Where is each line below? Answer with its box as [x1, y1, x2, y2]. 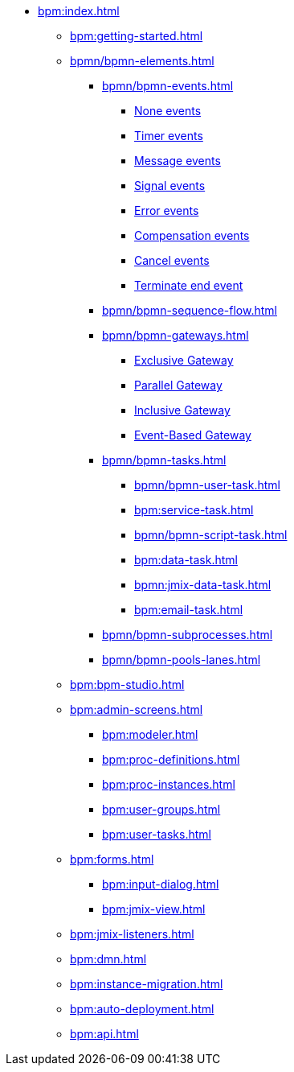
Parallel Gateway [134, 378, 223, 392]
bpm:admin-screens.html [70, 703, 203, 716]
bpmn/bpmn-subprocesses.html [102, 628, 273, 641]
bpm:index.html [38, 4, 120, 18]
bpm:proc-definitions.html [102, 752, 240, 766]
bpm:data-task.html [134, 553, 238, 567]
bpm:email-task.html [134, 603, 243, 616]
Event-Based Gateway [134, 428, 251, 442]
